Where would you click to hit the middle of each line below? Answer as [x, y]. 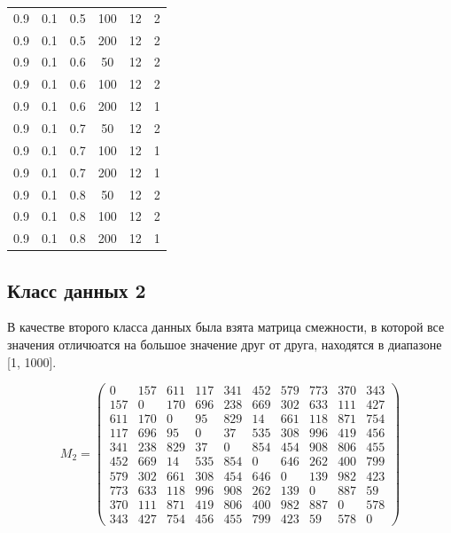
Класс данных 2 [77, 290]
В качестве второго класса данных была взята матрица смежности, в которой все [226, 327]
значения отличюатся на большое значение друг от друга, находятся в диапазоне [225, 345]
